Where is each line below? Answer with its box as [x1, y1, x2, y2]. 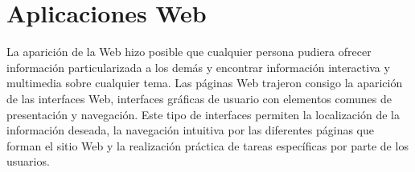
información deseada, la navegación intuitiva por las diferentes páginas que [6, 122, 375, 138]
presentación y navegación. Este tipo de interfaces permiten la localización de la [6, 106, 400, 122]
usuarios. [6, 153, 50, 170]
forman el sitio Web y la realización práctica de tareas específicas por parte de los [6, 137, 409, 154]
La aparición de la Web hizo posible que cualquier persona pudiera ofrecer [6, 43, 372, 60]
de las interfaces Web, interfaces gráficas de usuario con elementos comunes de [6, 90, 392, 106]
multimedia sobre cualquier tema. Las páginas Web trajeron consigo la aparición [6, 74, 403, 91]
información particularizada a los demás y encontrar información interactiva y [6, 58, 390, 75]
